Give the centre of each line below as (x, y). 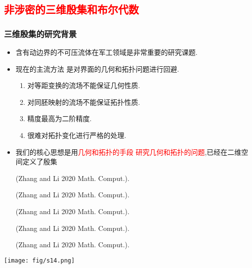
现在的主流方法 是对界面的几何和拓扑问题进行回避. (97, 68)
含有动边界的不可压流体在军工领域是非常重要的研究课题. (106, 52)
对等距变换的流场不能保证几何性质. (84, 85)
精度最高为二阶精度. (60, 118)
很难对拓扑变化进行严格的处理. (77, 135)
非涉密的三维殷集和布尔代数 (71, 9)
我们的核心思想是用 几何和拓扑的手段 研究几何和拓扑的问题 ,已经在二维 (128, 152)
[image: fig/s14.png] (40, 260)
